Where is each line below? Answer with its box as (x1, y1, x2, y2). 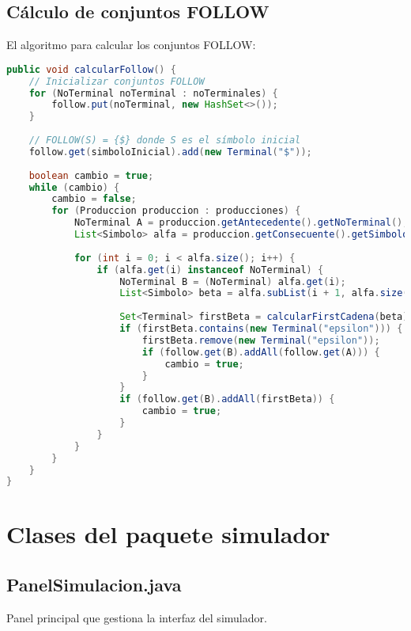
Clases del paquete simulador (6, 518, 330, 550)
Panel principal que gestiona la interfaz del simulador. (6, 609, 267, 625)
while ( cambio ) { (28, 181, 120, 193)
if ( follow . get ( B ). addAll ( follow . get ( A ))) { (141, 346, 380, 358)
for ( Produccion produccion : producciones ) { (51, 205, 301, 217)
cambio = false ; (51, 193, 137, 205)
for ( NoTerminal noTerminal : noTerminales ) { (28, 87, 278, 99)
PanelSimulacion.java (6, 572, 182, 597)
